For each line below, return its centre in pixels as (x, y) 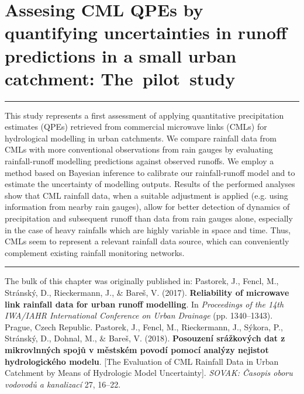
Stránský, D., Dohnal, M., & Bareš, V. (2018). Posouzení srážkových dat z (145, 338)
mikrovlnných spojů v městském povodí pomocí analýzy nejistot (137, 349)
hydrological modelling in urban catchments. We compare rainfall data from (141, 138)
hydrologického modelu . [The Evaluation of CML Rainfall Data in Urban (142, 361)
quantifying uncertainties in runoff (146, 32)
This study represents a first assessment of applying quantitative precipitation (144, 115)
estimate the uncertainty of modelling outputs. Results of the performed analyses (150, 184)
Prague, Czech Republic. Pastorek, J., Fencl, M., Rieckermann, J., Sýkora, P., (144, 326)
